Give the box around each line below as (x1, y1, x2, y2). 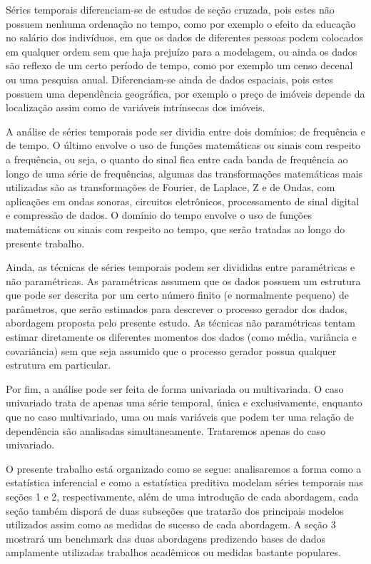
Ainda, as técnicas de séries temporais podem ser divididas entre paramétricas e (6, 260, 355, 275)
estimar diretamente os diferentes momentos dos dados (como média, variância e (6, 329, 357, 344)
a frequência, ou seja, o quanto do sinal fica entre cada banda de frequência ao (6, 151, 348, 166)
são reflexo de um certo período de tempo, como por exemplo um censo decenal (6, 58, 353, 73)
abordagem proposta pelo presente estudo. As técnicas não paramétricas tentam (6, 315, 355, 330)
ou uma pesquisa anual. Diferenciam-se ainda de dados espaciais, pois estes (6, 71, 334, 86)
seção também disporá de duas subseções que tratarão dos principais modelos (6, 503, 344, 518)
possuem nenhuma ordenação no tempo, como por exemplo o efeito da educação (6, 16, 356, 31)
